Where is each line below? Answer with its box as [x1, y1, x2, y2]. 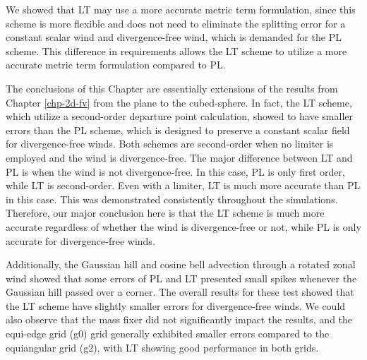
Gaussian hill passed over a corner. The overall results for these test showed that [6, 284, 354, 299]
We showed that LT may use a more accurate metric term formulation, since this [6, 2, 356, 16]
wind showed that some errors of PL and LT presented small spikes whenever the [6, 270, 357, 285]
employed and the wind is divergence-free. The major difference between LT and [6, 150, 353, 164]
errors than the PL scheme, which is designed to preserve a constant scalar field [6, 122, 350, 137]
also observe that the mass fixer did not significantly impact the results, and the [6, 312, 353, 327]
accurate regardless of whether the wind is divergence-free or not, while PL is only [6, 219, 361, 234]
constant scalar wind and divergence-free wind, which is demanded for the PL [6, 30, 342, 44]
